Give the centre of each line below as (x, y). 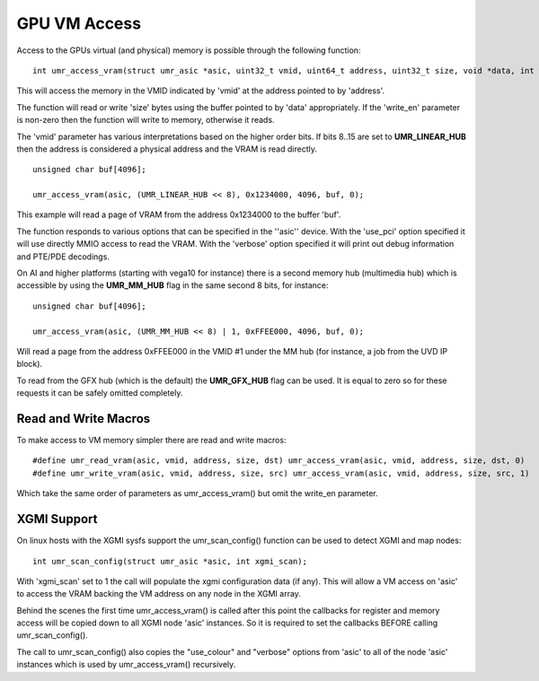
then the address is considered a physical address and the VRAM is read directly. (167, 149)
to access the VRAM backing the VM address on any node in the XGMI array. (159, 594)
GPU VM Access (79, 23)
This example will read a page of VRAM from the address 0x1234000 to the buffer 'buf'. (179, 214)
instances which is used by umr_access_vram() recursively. (126, 665)
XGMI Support (57, 519)
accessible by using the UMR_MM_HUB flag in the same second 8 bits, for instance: (172, 285)
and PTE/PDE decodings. (63, 257)
